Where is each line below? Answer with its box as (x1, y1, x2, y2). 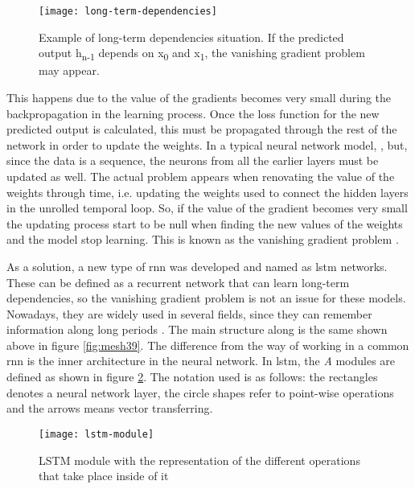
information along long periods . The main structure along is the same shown (6, 321, 388, 338)
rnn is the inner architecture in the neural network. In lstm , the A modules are (6, 352, 396, 369)
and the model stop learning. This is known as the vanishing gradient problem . (6, 231, 399, 248)
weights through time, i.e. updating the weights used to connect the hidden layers (6, 183, 409, 200)
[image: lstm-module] (39, 428, 154, 440)
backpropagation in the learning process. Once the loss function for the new (6, 105, 380, 121)
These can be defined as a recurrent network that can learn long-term (6, 273, 350, 290)
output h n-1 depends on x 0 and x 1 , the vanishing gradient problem (39, 44, 365, 64)
